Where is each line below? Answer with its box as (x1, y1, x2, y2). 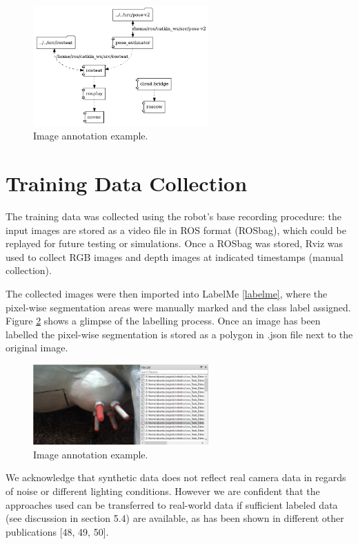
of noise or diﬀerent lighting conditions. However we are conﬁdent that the (6, 484, 320, 498)
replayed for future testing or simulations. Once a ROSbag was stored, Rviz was (6, 236, 344, 251)
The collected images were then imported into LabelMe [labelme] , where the (6, 286, 328, 301)
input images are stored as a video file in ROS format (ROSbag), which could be (6, 222, 346, 237)
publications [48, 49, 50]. (6, 524, 109, 538)
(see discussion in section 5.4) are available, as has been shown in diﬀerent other (6, 511, 344, 525)
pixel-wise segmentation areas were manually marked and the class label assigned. (6, 300, 351, 314)
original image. (6, 340, 68, 355)
